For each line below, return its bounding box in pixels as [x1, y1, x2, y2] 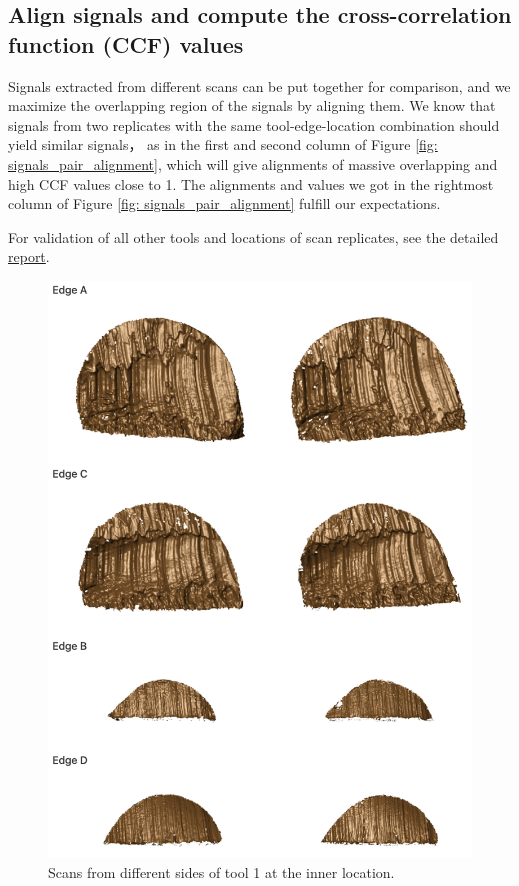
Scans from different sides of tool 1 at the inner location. [48, 861, 395, 882]
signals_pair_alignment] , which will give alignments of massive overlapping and [8, 153, 498, 174]
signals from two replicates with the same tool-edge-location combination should [8, 114, 500, 135]
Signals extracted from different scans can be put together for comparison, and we [8, 75, 511, 96]
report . [8, 246, 50, 267]
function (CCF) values [8, 28, 244, 59]
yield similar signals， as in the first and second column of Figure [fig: [8, 134, 438, 155]
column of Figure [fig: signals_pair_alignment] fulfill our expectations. [8, 193, 441, 214]
